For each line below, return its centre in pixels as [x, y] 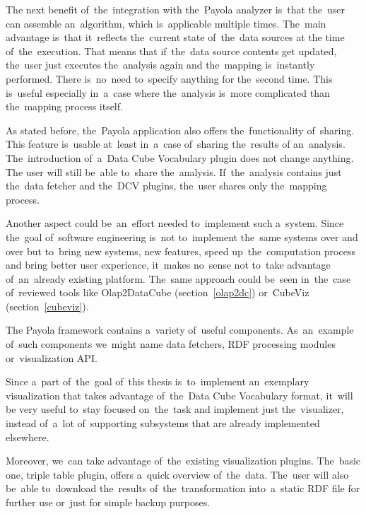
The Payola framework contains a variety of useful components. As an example [180, 330]
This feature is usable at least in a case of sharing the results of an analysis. [176, 144]
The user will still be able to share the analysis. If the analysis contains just [174, 171]
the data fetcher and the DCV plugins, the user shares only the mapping [166, 186]
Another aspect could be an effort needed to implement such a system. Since [175, 223]
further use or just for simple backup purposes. [108, 502]
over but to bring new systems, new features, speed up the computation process [181, 251]
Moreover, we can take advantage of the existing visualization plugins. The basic [183, 461]
